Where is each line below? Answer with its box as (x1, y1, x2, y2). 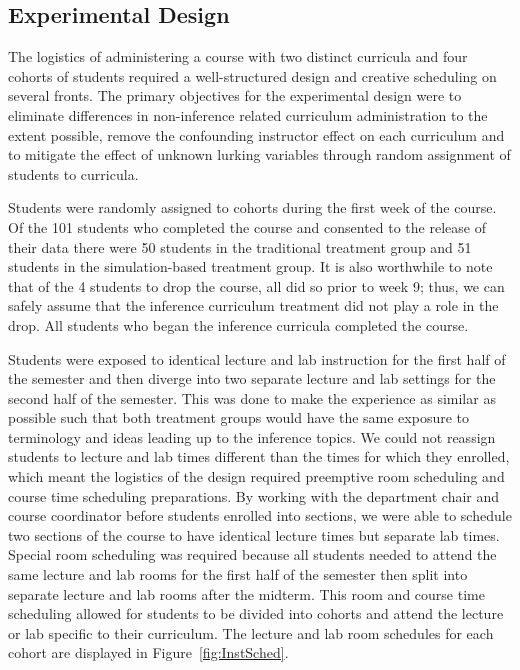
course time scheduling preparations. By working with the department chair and (8, 485, 500, 506)
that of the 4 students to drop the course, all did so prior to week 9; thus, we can (8, 275, 505, 296)
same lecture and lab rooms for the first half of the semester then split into (8, 564, 468, 585)
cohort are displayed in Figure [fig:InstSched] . (8, 642, 289, 663)
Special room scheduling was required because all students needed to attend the (8, 544, 497, 565)
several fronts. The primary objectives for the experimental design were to (8, 85, 462, 106)
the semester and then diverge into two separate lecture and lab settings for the (8, 368, 496, 389)
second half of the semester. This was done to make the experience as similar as (8, 387, 496, 408)
